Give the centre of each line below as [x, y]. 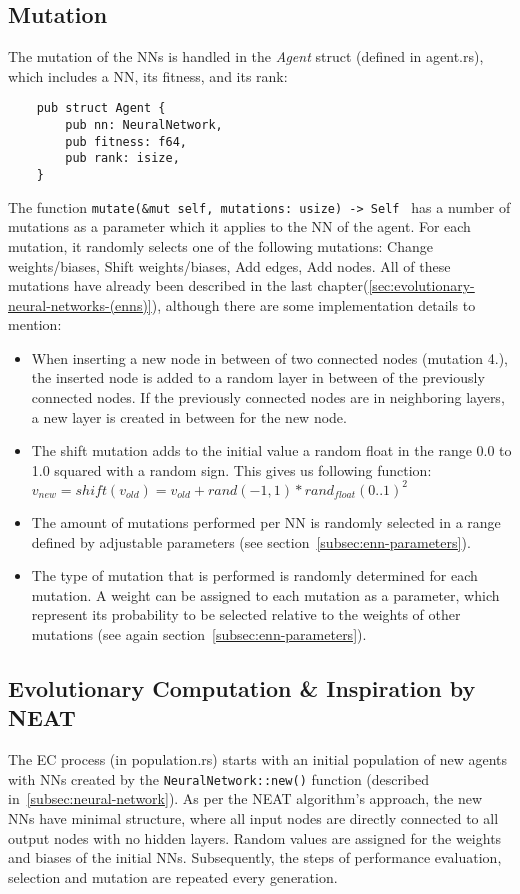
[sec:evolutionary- [421, 285]
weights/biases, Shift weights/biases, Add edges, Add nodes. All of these [229, 265]
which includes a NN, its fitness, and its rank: [148, 75]
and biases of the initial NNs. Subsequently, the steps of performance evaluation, [255, 857]
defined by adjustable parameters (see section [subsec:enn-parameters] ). [251, 541]
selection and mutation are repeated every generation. [173, 876]
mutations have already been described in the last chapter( [188, 285]
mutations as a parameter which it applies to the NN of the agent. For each [239, 226]
